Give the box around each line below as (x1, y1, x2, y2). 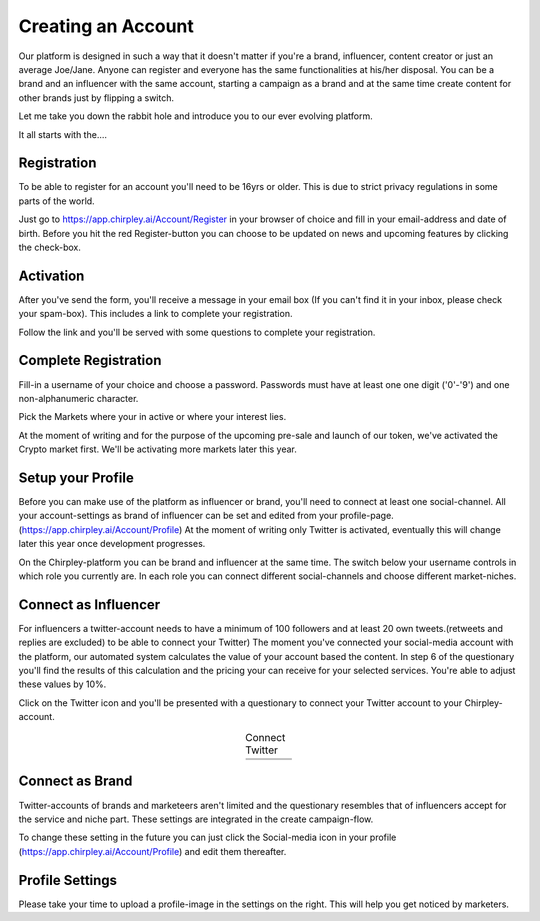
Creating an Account (18, 15, 195, 37)
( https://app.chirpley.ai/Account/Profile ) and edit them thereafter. (18, 845, 287, 857)
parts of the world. (18, 195, 95, 207)
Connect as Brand (18, 773, 133, 790)
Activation (18, 267, 85, 284)
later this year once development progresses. (18, 538, 206, 550)
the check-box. (18, 241, 82, 253)
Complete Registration (18, 352, 162, 369)
